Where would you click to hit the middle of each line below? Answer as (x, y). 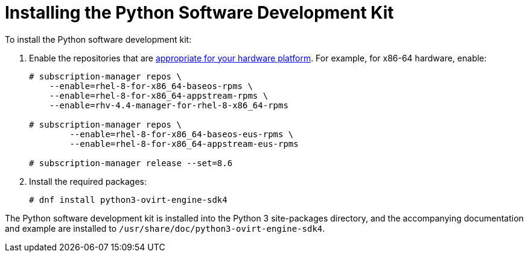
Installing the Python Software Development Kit (199, 13)
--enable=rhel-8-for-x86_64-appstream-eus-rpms (184, 144)
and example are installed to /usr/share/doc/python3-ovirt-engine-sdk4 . (165, 228)
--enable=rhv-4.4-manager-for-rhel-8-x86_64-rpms (169, 105)
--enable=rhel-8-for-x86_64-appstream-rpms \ (159, 95)
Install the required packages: (88, 181)
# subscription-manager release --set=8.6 (131, 163)
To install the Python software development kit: (98, 39)
